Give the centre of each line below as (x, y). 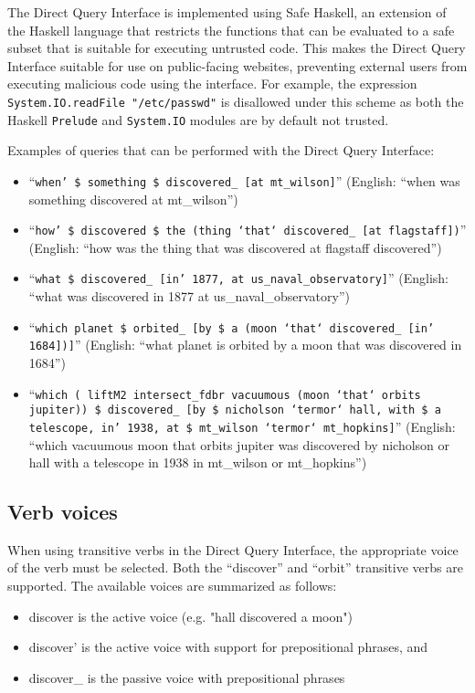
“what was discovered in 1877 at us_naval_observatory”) (189, 296)
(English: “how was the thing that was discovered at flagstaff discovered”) (235, 247)
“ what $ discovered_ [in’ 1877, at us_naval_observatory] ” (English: (238, 278)
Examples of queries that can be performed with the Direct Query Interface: (221, 150)
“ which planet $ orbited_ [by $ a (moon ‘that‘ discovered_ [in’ (232, 326)
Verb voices (63, 512)
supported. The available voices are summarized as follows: (172, 586)
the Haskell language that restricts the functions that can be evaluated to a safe (231, 30)
